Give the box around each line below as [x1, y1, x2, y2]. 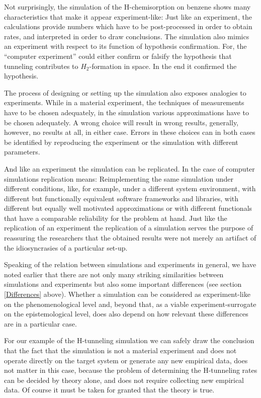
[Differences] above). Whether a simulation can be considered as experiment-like [4, 289, 250, 299]
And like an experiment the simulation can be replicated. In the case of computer [4, 163, 255, 174]
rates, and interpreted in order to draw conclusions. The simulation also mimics [4, 31, 249, 41]
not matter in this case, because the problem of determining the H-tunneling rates [4, 365, 257, 375]
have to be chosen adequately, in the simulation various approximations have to [4, 107, 249, 117]
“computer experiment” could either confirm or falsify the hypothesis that [4, 50, 232, 61]
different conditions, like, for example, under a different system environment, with [4, 183, 256, 194]
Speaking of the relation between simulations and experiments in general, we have [4, 259, 256, 270]
